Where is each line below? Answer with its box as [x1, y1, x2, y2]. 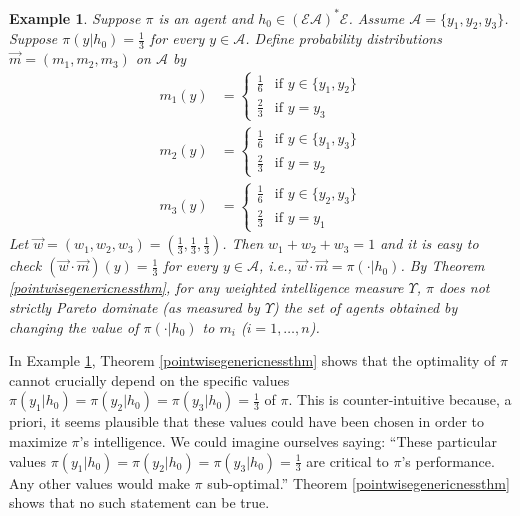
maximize [9, 430, 67, 451]
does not [439, 277, 490, 298]
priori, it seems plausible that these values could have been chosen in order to [9, 411, 485, 432]
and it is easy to [380, 233, 479, 254]
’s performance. [401, 450, 495, 471]
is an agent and [158, 7, 254, 28]
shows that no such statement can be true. [9, 492, 270, 513]
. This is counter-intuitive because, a [288, 389, 512, 410]
